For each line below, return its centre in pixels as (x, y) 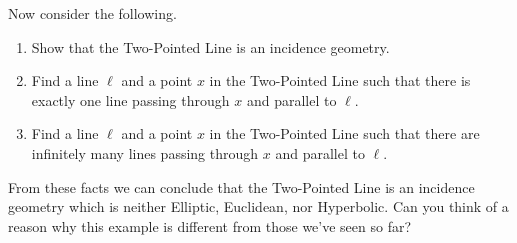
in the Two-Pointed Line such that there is (340, 80)
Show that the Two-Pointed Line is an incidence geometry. (210, 46)
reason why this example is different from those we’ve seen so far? (210, 225)
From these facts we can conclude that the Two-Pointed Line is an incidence (241, 186)
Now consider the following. (92, 13)
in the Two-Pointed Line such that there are (344, 133)
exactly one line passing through (130, 99)
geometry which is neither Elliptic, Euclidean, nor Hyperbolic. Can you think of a (258, 206)
